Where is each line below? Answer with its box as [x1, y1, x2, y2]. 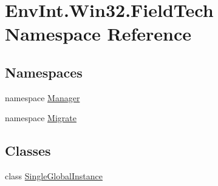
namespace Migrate [5, 111, 77, 124]
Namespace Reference [5, 21, 191, 46]
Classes [5, 141, 51, 160]
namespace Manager [5, 91, 80, 104]
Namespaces [5, 62, 83, 81]
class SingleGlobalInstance [5, 170, 103, 182]
